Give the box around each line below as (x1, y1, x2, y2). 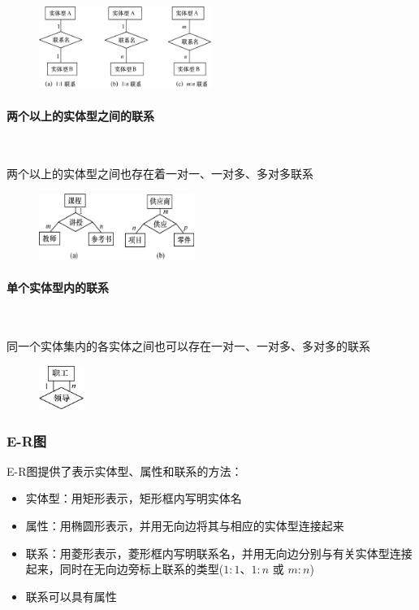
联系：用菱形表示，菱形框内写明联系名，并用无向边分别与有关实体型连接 (25, 544, 413, 561)
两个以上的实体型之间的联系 (6, 107, 154, 124)
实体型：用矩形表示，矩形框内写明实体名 (25, 490, 242, 507)
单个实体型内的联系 (6, 279, 109, 296)
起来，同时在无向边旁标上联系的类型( (25, 560, 224, 577)
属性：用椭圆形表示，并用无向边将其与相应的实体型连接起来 (25, 516, 344, 534)
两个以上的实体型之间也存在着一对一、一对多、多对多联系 (6, 165, 313, 182)
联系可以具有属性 (25, 587, 117, 604)
